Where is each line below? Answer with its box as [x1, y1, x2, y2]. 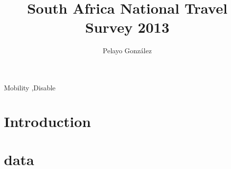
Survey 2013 [85, 17, 170, 37]
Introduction [4, 111, 91, 131]
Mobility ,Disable [4, 82, 56, 92]
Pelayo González [103, 45, 152, 56]
